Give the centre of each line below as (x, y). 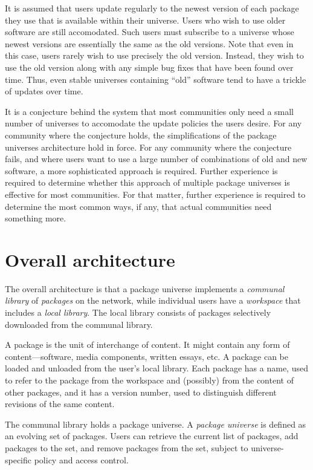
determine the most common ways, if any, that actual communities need (138, 206)
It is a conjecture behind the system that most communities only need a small (150, 111)
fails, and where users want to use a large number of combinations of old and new (156, 159)
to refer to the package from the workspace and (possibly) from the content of (149, 380)
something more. (36, 218)
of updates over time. (44, 91)
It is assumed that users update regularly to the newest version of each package (152, 8)
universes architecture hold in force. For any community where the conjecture (148, 147)
